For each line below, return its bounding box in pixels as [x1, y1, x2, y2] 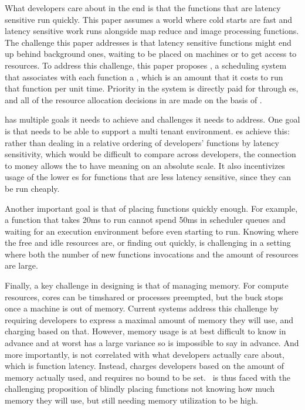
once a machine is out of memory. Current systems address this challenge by [5, 302, 279, 314]
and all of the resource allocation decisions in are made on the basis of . [5, 93, 262, 106]
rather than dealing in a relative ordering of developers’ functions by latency [5, 136, 279, 148]
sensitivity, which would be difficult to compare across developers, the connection [5, 148, 296, 160]
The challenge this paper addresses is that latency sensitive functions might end [5, 36, 292, 48]
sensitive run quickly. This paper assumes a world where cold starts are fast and [5, 13, 293, 25]
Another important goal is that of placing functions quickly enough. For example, [5, 202, 298, 214]
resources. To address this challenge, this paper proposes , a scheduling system [5, 59, 287, 71]
